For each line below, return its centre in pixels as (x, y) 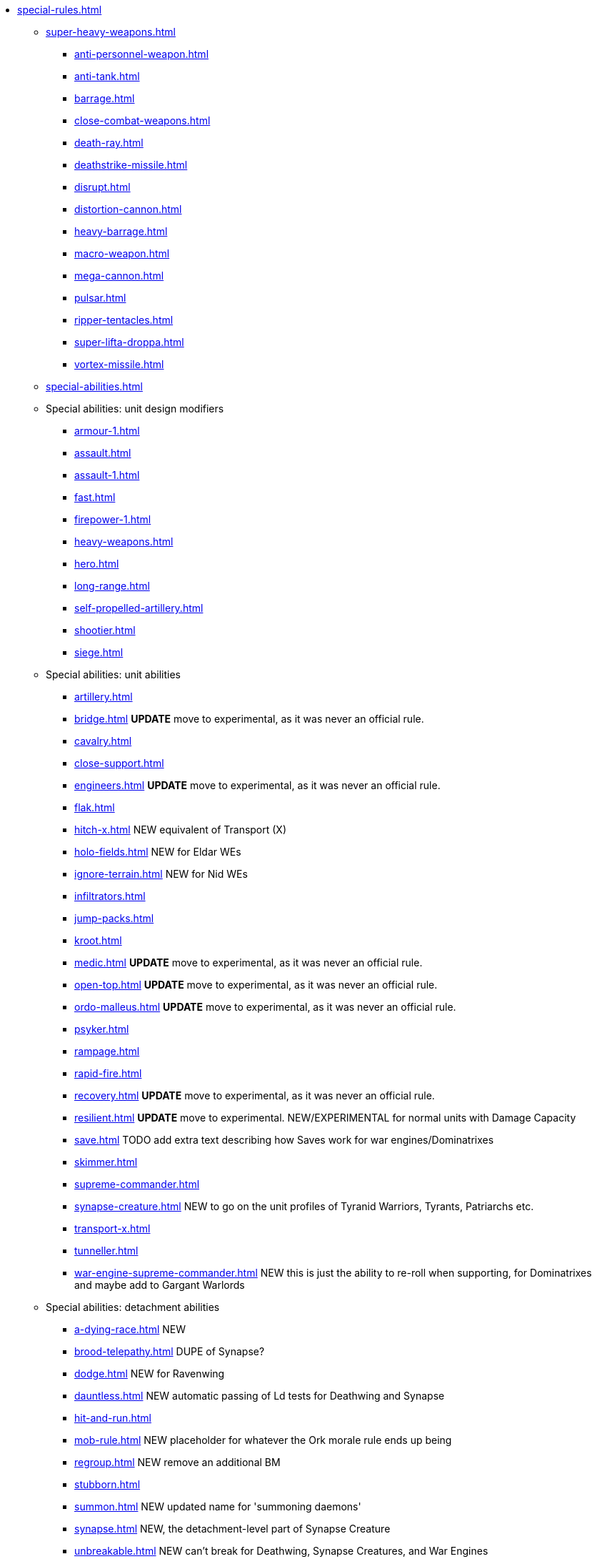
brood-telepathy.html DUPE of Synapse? (170, 1351)
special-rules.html (60, 10)
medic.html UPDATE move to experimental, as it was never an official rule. (249, 962)
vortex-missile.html (119, 364)
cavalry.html (103, 741)
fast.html (95, 497)
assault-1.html (107, 475)
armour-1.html (107, 431)
